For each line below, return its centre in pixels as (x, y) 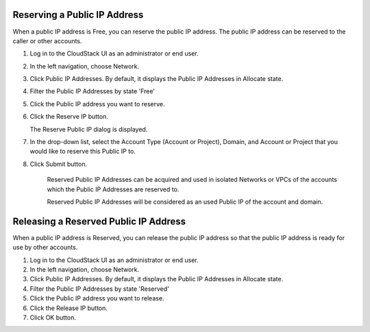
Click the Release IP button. (69, 308)
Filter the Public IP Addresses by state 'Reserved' (99, 289)
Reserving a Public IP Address (78, 15)
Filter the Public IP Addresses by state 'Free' (92, 91)
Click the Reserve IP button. (69, 117)
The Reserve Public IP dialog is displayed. (89, 129)
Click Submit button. (59, 164)
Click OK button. (53, 318)
